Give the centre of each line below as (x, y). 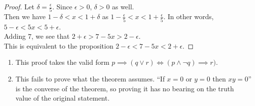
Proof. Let (19, 6)
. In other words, (188, 16)
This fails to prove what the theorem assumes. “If (90, 79)
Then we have (25, 16)
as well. (123, 6)
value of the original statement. (62, 98)
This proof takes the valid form (62, 62)
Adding (15, 36)
